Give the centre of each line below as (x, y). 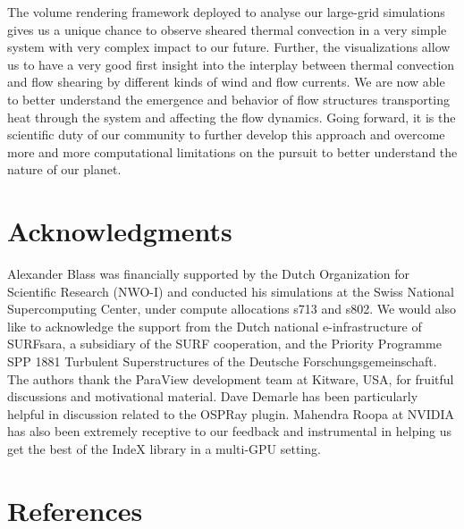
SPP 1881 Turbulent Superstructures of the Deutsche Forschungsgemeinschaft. (222, 361)
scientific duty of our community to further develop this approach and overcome (226, 134)
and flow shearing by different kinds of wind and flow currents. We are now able (226, 82)
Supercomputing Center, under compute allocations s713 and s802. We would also (232, 309)
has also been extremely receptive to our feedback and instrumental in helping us (230, 431)
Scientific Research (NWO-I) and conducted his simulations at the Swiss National (231, 291)
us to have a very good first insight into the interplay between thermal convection (231, 64)
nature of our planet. (64, 169)
